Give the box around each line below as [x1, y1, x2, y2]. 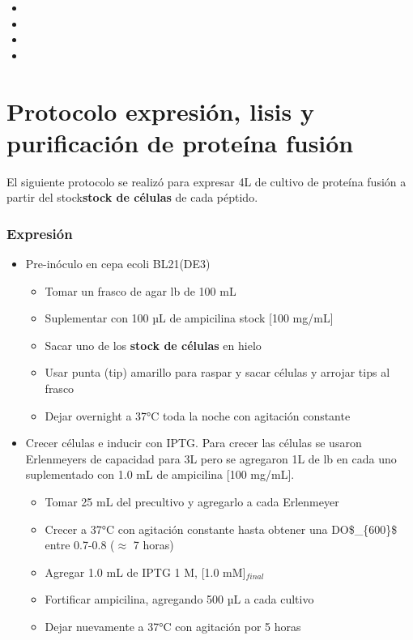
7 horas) [133, 536, 174, 553]
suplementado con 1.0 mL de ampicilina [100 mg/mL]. [25, 466, 295, 483]
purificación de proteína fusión [6, 126, 354, 159]
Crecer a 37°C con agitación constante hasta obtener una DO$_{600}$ [45, 520, 398, 537]
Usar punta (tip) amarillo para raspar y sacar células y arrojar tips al [45, 364, 390, 381]
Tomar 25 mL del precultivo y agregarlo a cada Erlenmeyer [45, 493, 339, 510]
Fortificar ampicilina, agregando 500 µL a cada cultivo [45, 591, 314, 608]
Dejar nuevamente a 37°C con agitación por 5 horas [45, 618, 301, 634]
